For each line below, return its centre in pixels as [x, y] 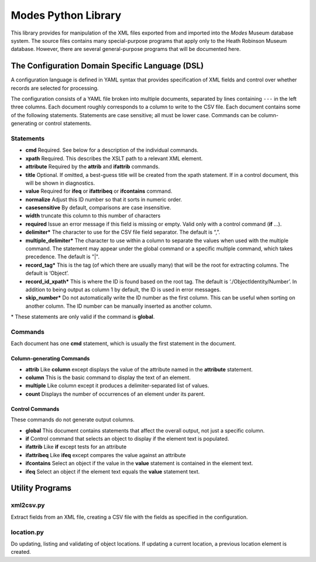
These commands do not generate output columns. [73, 420]
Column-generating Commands [50, 359]
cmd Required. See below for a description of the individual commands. [112, 150]
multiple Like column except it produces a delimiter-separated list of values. [117, 386]
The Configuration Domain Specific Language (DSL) [107, 66]
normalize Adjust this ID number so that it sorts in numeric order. [104, 199]
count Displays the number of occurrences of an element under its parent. [115, 394]
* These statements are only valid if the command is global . [83, 317]
